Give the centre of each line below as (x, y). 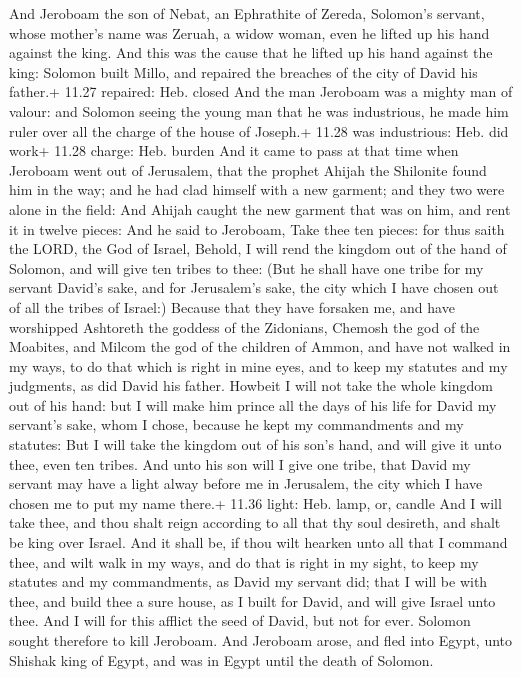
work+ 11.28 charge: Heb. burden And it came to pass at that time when (234, 150)
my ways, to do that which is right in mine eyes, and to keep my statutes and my (258, 365)
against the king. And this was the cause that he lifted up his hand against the (251, 52)
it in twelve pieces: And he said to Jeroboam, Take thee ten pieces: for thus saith (257, 228)
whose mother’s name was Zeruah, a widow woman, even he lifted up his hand (249, 32)
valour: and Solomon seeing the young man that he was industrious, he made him (259, 110)
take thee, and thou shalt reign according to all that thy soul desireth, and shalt (255, 522)
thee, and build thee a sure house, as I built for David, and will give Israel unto (252, 600)
